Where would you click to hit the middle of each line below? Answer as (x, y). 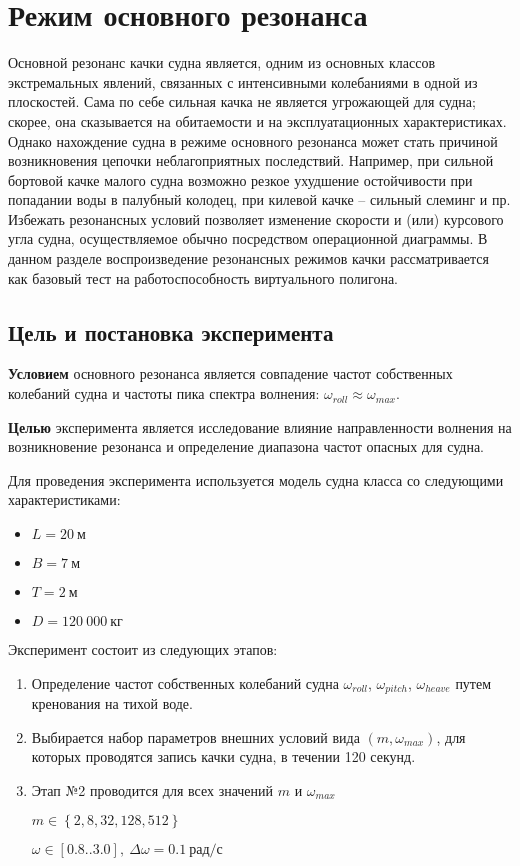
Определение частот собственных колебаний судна (185, 682)
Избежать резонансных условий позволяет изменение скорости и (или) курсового (256, 218)
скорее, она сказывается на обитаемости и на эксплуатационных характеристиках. (257, 120)
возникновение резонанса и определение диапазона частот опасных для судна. (246, 446)
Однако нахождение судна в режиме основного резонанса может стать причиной (253, 140)
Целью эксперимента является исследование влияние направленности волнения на (260, 426)
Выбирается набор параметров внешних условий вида (195, 736)
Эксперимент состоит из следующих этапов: (143, 649)
